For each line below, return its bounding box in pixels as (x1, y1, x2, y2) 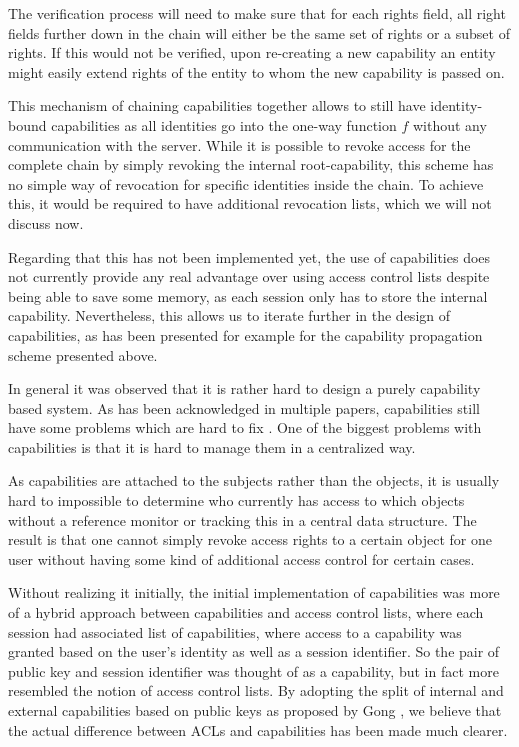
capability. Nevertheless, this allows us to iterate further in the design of (8, 305, 451, 326)
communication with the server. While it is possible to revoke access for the (8, 134, 471, 155)
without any (412, 114, 487, 135)
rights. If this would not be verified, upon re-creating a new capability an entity (8, 42, 496, 63)
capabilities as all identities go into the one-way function (51, 114, 397, 135)
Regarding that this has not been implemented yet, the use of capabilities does (8, 246, 491, 267)
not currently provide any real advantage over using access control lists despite (8, 266, 490, 287)
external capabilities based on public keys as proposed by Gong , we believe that (8, 700, 502, 720)
